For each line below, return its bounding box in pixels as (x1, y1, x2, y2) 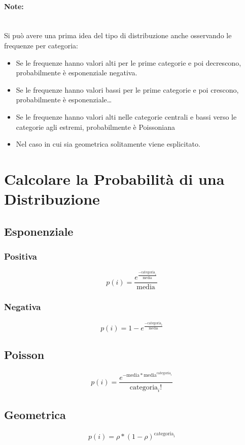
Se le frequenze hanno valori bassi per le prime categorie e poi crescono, (16, 84, 239, 95)
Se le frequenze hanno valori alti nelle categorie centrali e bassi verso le (16, 111, 237, 122)
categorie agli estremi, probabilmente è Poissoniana (16, 121, 175, 132)
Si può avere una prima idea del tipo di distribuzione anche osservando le (4, 30, 232, 41)
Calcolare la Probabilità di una (4, 168, 225, 189)
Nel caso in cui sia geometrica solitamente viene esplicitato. (16, 138, 200, 149)
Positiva (4, 250, 37, 262)
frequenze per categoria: (4, 40, 78, 50)
